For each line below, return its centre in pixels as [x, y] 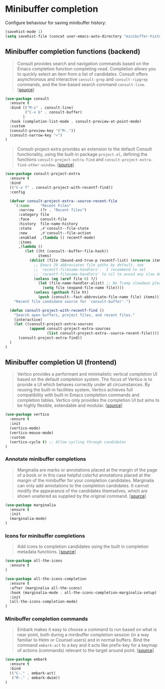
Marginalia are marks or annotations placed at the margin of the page [87, 470]
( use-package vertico [27, 415]
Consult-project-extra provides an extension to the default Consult [84, 149]
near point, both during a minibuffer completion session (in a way [83, 635]
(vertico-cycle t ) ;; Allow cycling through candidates [68, 442]
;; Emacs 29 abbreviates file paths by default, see [89, 265]
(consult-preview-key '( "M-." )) [43, 131]
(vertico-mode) [25, 428]
